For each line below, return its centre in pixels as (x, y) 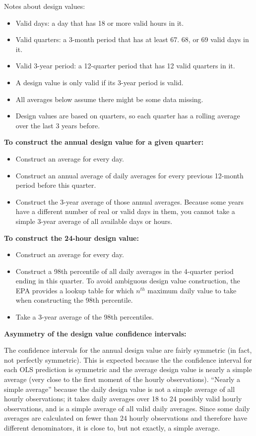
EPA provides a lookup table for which (75, 290)
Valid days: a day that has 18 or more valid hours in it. (100, 23)
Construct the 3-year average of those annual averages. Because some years (130, 201)
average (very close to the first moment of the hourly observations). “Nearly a (122, 379)
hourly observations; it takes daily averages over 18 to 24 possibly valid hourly (123, 399)
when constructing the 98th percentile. (74, 300)
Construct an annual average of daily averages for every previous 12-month (129, 175)
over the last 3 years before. (58, 125)
